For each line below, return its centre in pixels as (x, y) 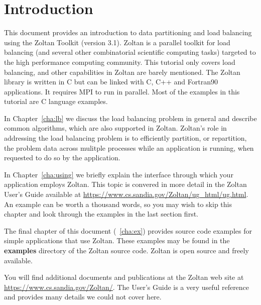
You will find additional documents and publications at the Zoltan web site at (124, 277)
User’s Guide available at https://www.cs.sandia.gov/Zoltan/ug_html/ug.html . (126, 194)
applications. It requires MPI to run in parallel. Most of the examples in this (122, 91)
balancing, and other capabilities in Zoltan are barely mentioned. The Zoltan (122, 72)
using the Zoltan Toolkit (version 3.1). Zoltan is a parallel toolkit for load (117, 42)
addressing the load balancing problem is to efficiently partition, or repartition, (125, 138)
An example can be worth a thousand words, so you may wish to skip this (118, 204)
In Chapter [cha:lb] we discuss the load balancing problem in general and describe (130, 118)
